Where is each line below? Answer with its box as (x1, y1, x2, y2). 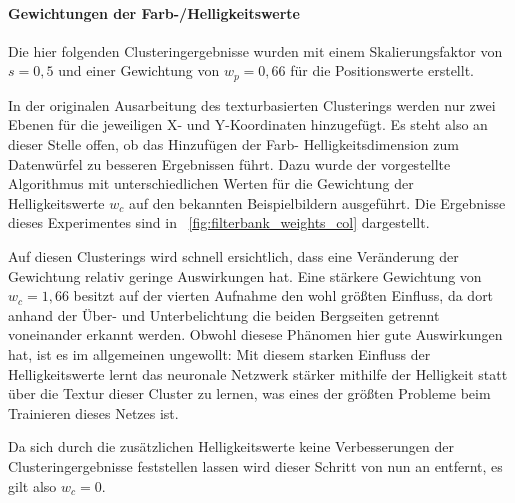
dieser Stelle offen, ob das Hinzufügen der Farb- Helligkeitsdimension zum (8, 134, 459, 155)
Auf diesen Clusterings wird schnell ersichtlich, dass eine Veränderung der (8, 246, 459, 266)
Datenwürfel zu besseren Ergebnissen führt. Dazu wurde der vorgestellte (8, 153, 451, 174)
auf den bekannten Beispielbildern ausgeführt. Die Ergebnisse (128, 192, 506, 213)
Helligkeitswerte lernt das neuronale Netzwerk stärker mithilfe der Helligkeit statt (8, 363, 508, 384)
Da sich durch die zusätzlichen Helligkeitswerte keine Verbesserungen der (8, 436, 455, 457)
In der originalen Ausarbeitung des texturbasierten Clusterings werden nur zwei (8, 94, 496, 115)
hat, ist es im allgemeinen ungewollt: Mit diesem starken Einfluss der (8, 343, 431, 364)
